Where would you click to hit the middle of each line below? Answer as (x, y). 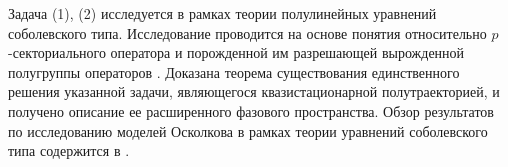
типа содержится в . (69, 150)
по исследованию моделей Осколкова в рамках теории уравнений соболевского (248, 130)
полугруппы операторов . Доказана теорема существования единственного (234, 71)
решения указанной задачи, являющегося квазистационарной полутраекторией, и (254, 91)
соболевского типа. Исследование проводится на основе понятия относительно (247, 32)
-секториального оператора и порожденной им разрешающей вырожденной (236, 52)
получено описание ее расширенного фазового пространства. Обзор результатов (251, 110)
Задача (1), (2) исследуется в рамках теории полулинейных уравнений (222, 13)
